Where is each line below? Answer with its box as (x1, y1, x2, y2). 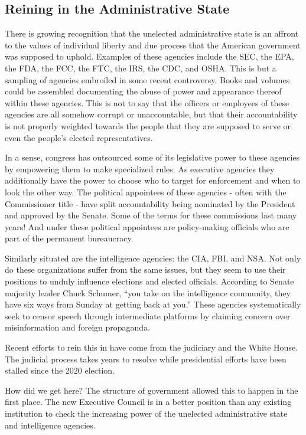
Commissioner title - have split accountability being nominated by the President (5, 197, 295, 210)
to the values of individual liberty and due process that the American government (5, 38, 301, 51)
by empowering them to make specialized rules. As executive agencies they (5, 162, 275, 175)
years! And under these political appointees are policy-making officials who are (5, 220, 289, 233)
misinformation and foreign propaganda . (5, 321, 151, 333)
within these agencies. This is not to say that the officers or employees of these (5, 96, 289, 109)
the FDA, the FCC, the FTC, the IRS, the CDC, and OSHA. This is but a (5, 61, 276, 74)
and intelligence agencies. (5, 418, 96, 431)
